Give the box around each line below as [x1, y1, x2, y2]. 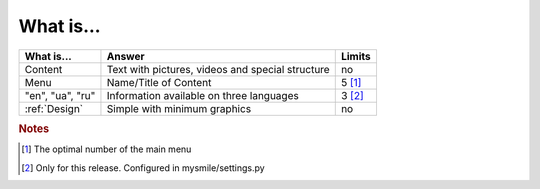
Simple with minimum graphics [106, 101, 252, 115]
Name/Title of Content [106, 75, 212, 89]
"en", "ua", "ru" [24, 88, 96, 102]
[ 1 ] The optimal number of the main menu [21, 143, 192, 155]
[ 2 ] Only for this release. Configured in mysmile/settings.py [21, 161, 265, 174]
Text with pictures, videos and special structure [106, 62, 330, 76]
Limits [340, 49, 371, 63]
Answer [106, 49, 145, 63]
